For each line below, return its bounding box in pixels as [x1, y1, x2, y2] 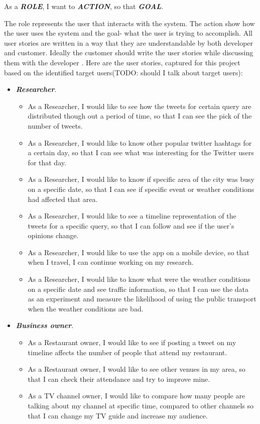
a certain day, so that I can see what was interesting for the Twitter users [28, 147, 254, 158]
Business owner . [16, 320, 74, 331]
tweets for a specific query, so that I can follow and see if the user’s [28, 220, 234, 231]
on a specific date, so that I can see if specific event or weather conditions [28, 183, 254, 194]
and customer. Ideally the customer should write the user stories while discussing [4, 47, 253, 58]
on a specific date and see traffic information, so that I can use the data [28, 283, 248, 294]
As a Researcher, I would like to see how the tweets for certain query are [28, 100, 251, 111]
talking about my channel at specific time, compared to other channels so [28, 400, 254, 410]
